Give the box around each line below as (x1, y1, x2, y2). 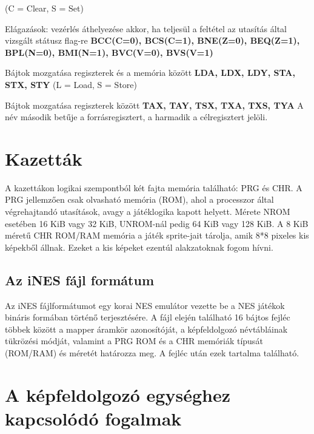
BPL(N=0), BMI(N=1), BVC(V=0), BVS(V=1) (5, 46, 213, 58)
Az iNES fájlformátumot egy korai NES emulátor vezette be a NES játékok (5, 299, 285, 311)
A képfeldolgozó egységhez (5, 382, 230, 407)
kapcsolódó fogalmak (5, 405, 182, 430)
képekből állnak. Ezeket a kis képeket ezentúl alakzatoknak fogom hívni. (5, 240, 273, 253)
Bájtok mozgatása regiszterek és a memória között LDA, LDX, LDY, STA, (5, 66, 295, 79)
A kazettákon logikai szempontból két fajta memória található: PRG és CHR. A (5, 181, 302, 194)
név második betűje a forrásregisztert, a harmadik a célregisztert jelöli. (5, 110, 268, 123)
